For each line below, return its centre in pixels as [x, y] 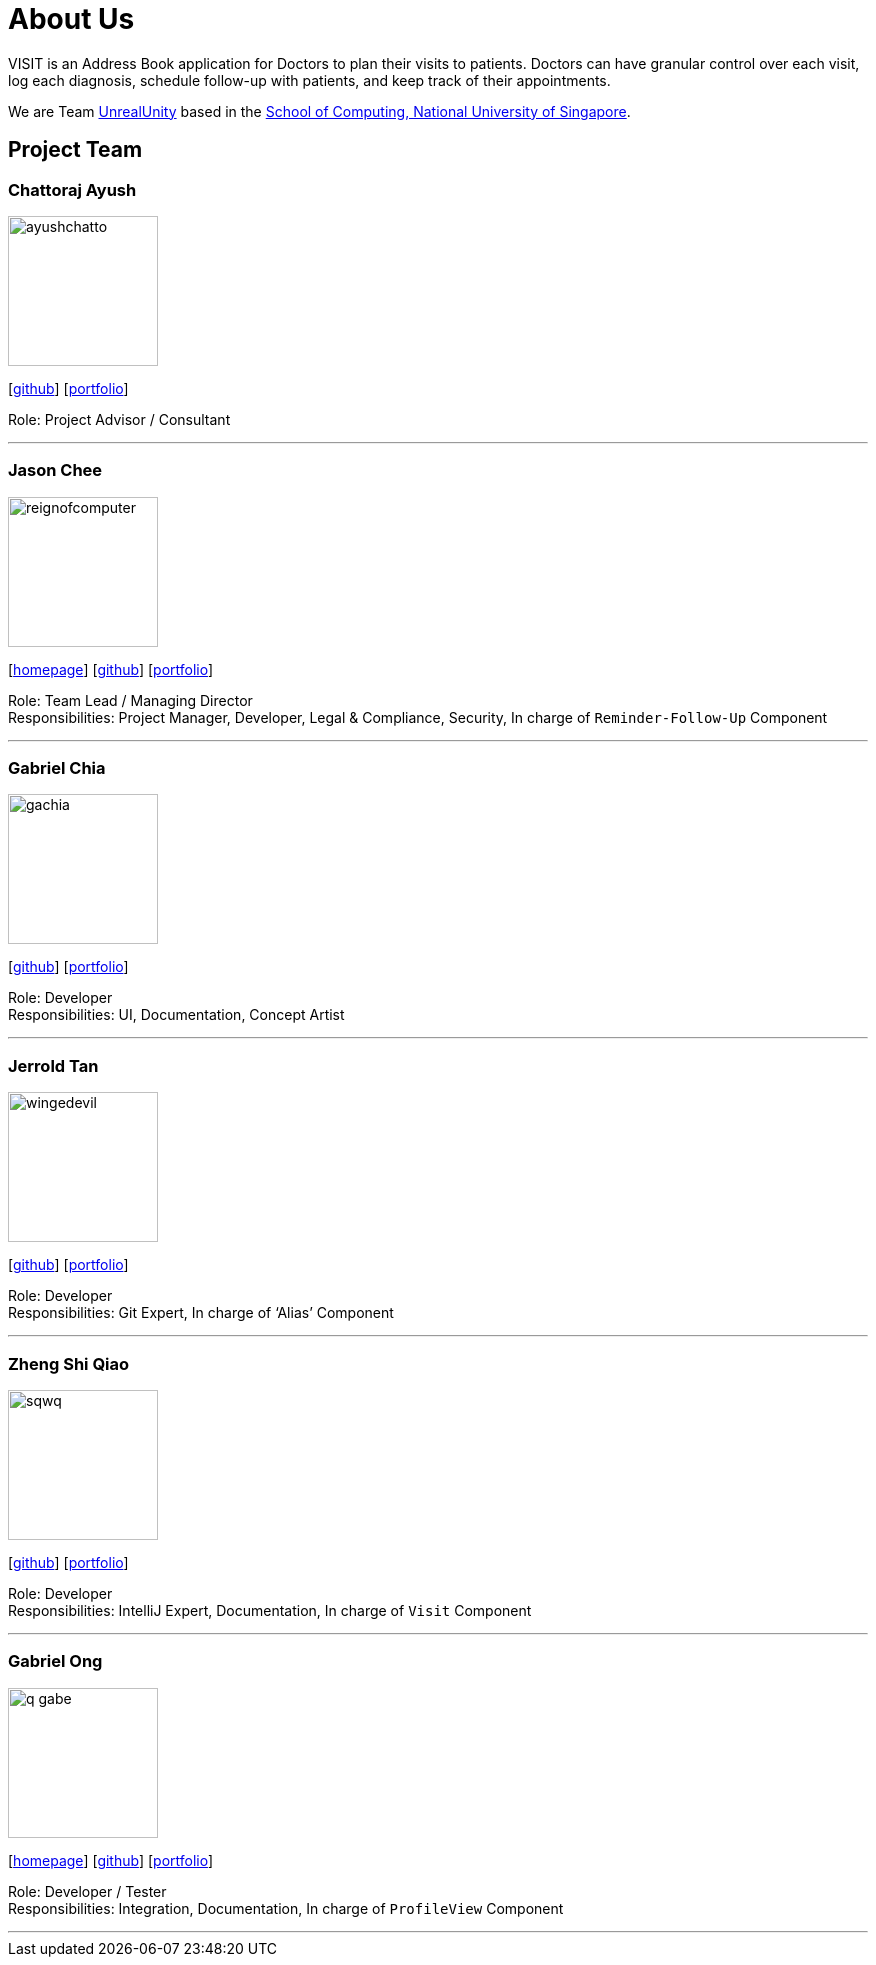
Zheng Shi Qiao [69, 1363]
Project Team [75, 150]
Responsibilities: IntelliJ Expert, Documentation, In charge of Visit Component [270, 1610]
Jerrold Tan [53, 1065]
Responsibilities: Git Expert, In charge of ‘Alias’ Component [201, 1313]
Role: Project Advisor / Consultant [119, 419]
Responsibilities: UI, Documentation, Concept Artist [176, 1015]
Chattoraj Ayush [72, 189]
